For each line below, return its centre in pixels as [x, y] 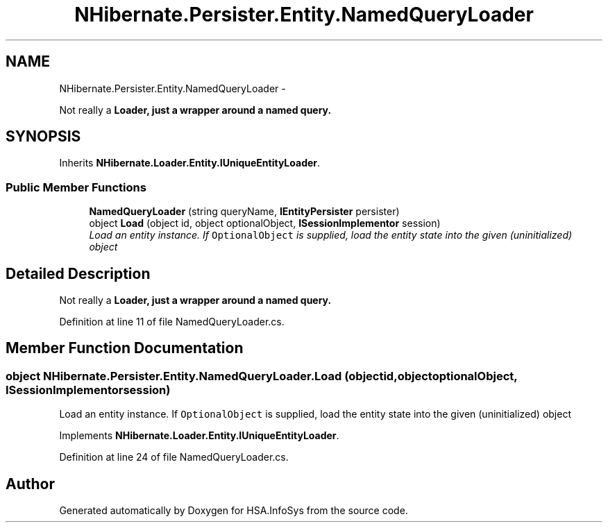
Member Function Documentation [125, 348]
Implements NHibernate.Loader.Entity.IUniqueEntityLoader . [199, 436]
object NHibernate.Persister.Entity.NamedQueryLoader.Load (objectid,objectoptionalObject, [262, 376]
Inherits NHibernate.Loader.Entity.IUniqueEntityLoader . [190, 163]
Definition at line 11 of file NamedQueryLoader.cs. [172, 322]
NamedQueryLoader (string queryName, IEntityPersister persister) [244, 212]
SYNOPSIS [43, 137]
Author [30, 484]
